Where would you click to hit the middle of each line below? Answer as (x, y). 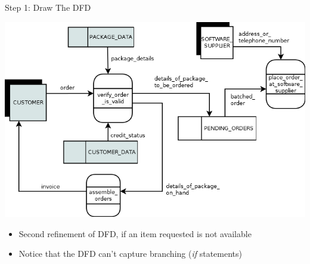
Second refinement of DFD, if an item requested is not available (135, 233)
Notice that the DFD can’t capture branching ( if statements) (130, 254)
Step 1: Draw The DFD (48, 7)
